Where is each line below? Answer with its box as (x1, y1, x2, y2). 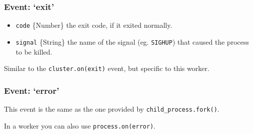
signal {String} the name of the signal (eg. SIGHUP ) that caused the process (15, 36, 249, 47)
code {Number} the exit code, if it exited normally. (15, 20, 172, 30)
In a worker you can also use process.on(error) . (4, 120, 156, 131)
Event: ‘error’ (4, 84, 59, 96)
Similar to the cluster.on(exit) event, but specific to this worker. (4, 63, 210, 73)
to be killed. (15, 46, 52, 57)
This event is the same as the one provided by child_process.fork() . (4, 104, 220, 114)
